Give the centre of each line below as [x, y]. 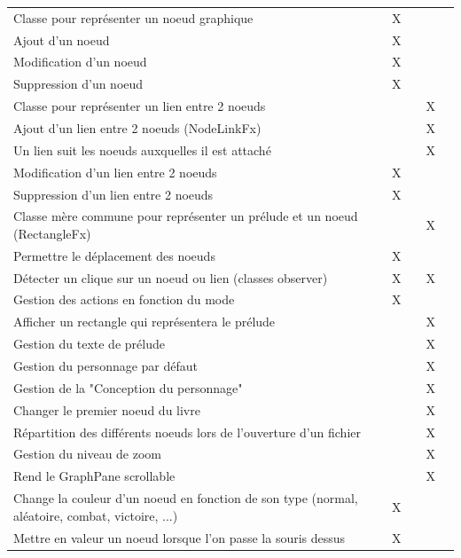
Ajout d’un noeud [62, 39]
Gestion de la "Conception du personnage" [128, 387]
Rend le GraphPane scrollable [94, 476]
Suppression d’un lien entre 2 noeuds [113, 194]
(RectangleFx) [52, 233]
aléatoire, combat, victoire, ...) [96, 515]
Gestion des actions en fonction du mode [124, 299]
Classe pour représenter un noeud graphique [133, 17]
